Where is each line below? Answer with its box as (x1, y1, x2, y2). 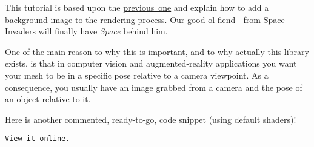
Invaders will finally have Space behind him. (5, 25, 168, 38)
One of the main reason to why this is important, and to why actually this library (5, 45, 309, 57)
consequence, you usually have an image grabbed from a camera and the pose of (5, 80, 302, 93)
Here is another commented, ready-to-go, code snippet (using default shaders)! (5, 113, 296, 125)
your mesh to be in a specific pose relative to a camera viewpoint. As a (5, 68, 269, 81)
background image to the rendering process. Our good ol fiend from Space (5, 13, 285, 25)
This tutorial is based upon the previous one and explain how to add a (5, 1, 269, 13)
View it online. (5, 134, 70, 143)
